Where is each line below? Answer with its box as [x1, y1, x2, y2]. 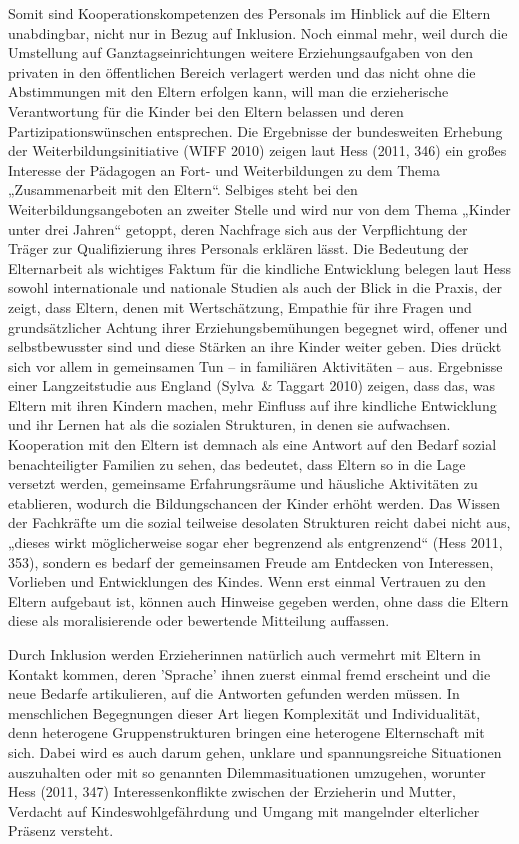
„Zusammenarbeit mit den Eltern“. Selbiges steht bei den [8, 179, 358, 200]
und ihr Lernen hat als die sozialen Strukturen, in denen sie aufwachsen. [8, 414, 451, 435]
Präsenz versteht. [8, 820, 114, 841]
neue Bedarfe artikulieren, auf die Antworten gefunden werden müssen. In [8, 683, 460, 704]
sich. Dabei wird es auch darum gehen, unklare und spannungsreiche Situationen [8, 741, 502, 762]
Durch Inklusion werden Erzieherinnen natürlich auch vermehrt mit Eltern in [8, 644, 481, 664]
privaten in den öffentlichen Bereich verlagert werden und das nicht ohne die [8, 61, 476, 82]
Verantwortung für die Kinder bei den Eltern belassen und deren [8, 100, 404, 121]
